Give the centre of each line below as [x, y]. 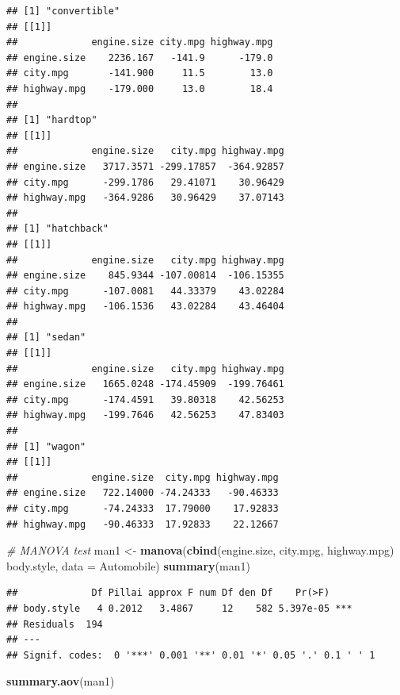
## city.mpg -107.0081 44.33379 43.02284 [145, 291]
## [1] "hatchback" [57, 229]
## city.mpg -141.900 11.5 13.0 [140, 73]
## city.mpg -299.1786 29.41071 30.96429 [145, 182]
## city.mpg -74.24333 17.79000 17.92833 [143, 509]
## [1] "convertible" [63, 11]
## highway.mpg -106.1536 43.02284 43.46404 [145, 307]
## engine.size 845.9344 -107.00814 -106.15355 [145, 276]
